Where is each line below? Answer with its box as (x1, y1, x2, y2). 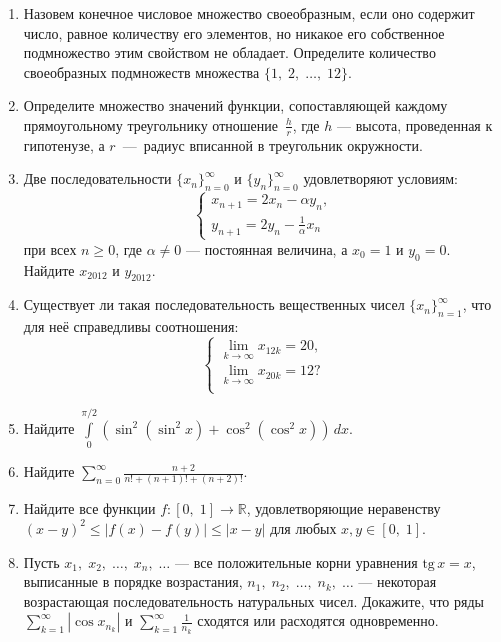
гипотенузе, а (23, 134, 105, 155)
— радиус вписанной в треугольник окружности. (122, 134, 423, 155)
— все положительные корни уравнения (174, 551, 418, 572)
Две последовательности (23, 168, 172, 189)
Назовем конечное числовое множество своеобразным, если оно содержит (23, 3, 475, 23)
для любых (270, 517, 337, 538)
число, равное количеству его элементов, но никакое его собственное (23, 22, 445, 43)
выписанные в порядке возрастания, (23, 571, 243, 592)
